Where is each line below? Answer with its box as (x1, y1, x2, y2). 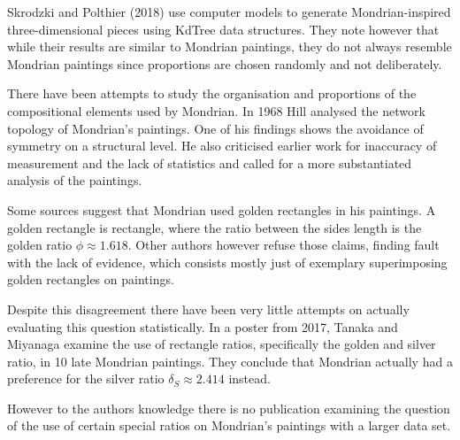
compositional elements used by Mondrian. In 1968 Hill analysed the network (7, 101, 425, 120)
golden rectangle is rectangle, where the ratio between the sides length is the (7, 218, 422, 236)
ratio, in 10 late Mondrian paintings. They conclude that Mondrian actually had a (7, 351, 453, 370)
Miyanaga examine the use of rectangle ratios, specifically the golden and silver (7, 335, 436, 353)
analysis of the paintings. (7, 171, 142, 189)
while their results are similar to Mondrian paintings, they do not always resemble (7, 37, 452, 56)
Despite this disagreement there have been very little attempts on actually (7, 299, 410, 318)
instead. (228, 369, 271, 388)
